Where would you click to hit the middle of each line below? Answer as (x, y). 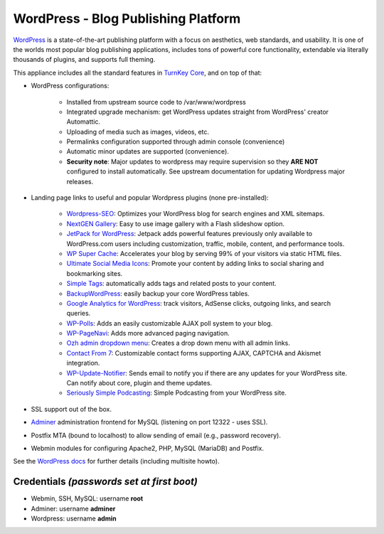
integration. (83, 363)
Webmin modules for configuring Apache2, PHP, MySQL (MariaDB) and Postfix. (148, 448)
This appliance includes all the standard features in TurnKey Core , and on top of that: (138, 73)
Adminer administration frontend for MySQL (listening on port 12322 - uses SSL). (149, 422)
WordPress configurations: (70, 86)
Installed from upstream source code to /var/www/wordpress (156, 102)
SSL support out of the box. (71, 409)
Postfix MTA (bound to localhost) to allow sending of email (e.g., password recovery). (156, 435)
